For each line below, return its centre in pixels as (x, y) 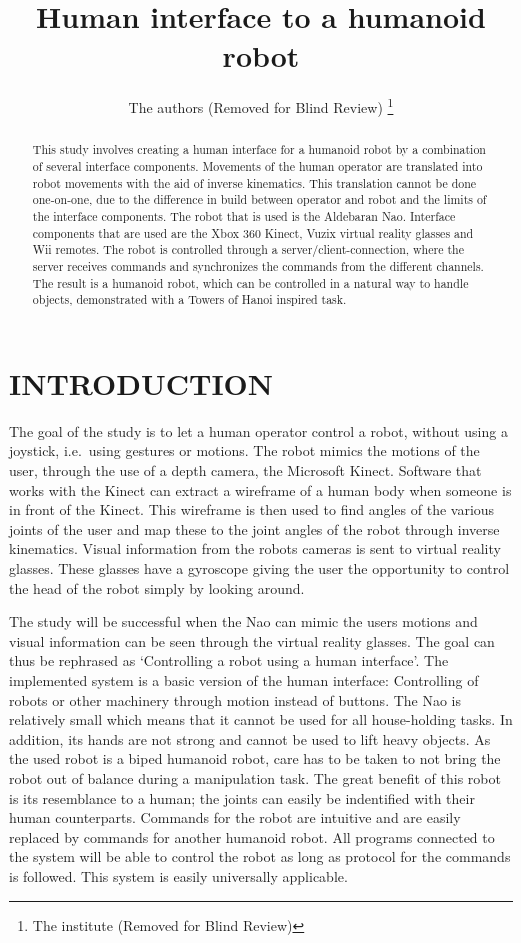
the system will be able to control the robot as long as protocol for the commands (260, 856)
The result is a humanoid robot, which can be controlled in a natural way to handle (250, 282)
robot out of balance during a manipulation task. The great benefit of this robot (255, 777)
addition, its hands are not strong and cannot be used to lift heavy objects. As (250, 738)
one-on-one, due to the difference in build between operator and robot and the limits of (259, 199)
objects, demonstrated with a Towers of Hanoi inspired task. (189, 299)
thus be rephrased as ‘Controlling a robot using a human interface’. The (229, 660)
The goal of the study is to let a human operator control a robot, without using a (258, 430)
